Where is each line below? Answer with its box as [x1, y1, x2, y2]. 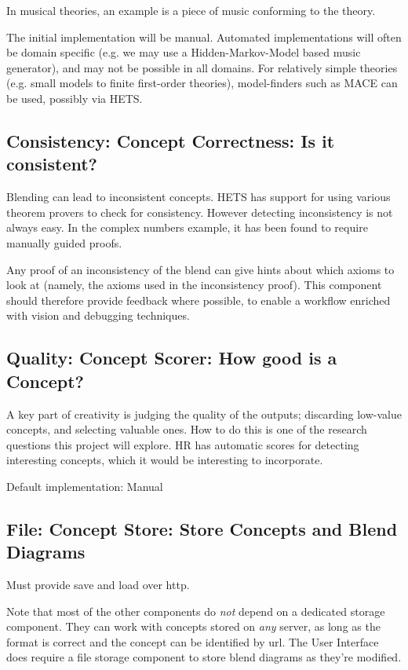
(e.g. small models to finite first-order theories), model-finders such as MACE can [6, 75, 398, 91]
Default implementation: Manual [6, 478, 163, 494]
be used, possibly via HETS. [6, 90, 143, 106]
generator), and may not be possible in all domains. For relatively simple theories [6, 59, 398, 75]
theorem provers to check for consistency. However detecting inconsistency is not [6, 203, 393, 220]
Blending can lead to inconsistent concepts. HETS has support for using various [6, 189, 391, 205]
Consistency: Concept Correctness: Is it [6, 128, 335, 152]
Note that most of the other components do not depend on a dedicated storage [6, 602, 385, 619]
